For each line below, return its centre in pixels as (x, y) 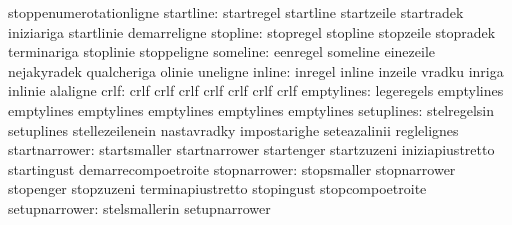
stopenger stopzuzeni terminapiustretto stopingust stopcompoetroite (217, 188)
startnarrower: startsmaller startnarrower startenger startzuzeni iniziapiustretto (251, 149)
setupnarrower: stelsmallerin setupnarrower (139, 207)
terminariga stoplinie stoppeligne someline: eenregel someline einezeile (221, 51)
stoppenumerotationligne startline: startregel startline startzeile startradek (236, 12)
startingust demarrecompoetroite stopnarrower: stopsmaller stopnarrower (232, 168)
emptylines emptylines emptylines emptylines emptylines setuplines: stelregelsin (251, 109)
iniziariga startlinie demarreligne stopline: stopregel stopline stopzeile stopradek (252, 31)
